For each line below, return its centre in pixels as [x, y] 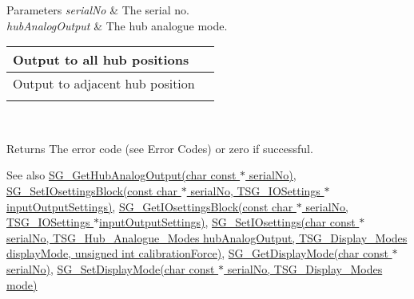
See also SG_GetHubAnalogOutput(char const [121, 175]
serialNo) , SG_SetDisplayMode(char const [111, 268]
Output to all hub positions [101, 60]
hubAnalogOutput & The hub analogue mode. [117, 25]
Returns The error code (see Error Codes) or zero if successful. [160, 148]
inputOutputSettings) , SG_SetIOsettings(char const [227, 222]
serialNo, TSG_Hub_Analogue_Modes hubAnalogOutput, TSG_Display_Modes [207, 237]
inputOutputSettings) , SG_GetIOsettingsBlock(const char [150, 206]
